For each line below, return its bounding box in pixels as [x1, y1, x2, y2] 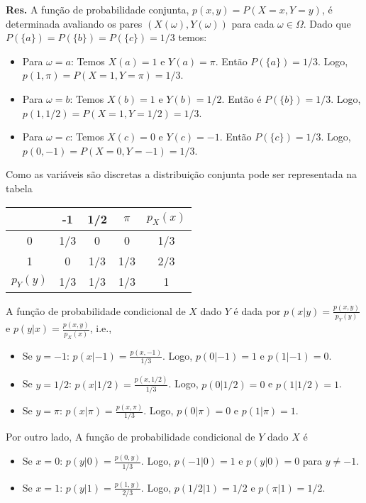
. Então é [221, 91, 262, 106]
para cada [231, 16, 274, 31]
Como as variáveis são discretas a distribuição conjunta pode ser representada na [6, 167, 357, 182]
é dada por [233, 303, 281, 318]
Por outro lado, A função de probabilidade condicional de [6, 429, 255, 444]
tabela [6, 180, 33, 195]
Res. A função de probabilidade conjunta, [6, 2, 189, 16]
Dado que [309, 16, 351, 31]
